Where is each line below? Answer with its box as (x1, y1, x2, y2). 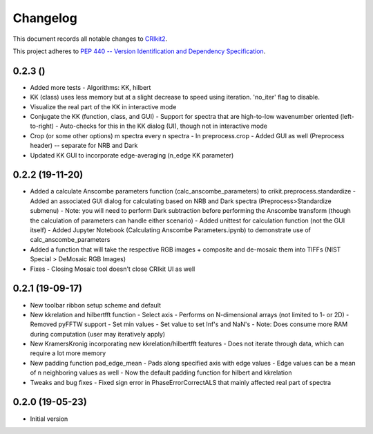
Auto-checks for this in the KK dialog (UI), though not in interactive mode (59, 122, 267, 131)
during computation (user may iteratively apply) (30, 330, 166, 338)
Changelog (12, 10, 77, 26)
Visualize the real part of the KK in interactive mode (30, 102, 177, 111)
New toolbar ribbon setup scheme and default (30, 301, 162, 309)
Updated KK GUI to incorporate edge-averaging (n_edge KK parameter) (30, 151, 234, 159)
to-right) (30, 122, 55, 131)
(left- (340, 113, 355, 121)
